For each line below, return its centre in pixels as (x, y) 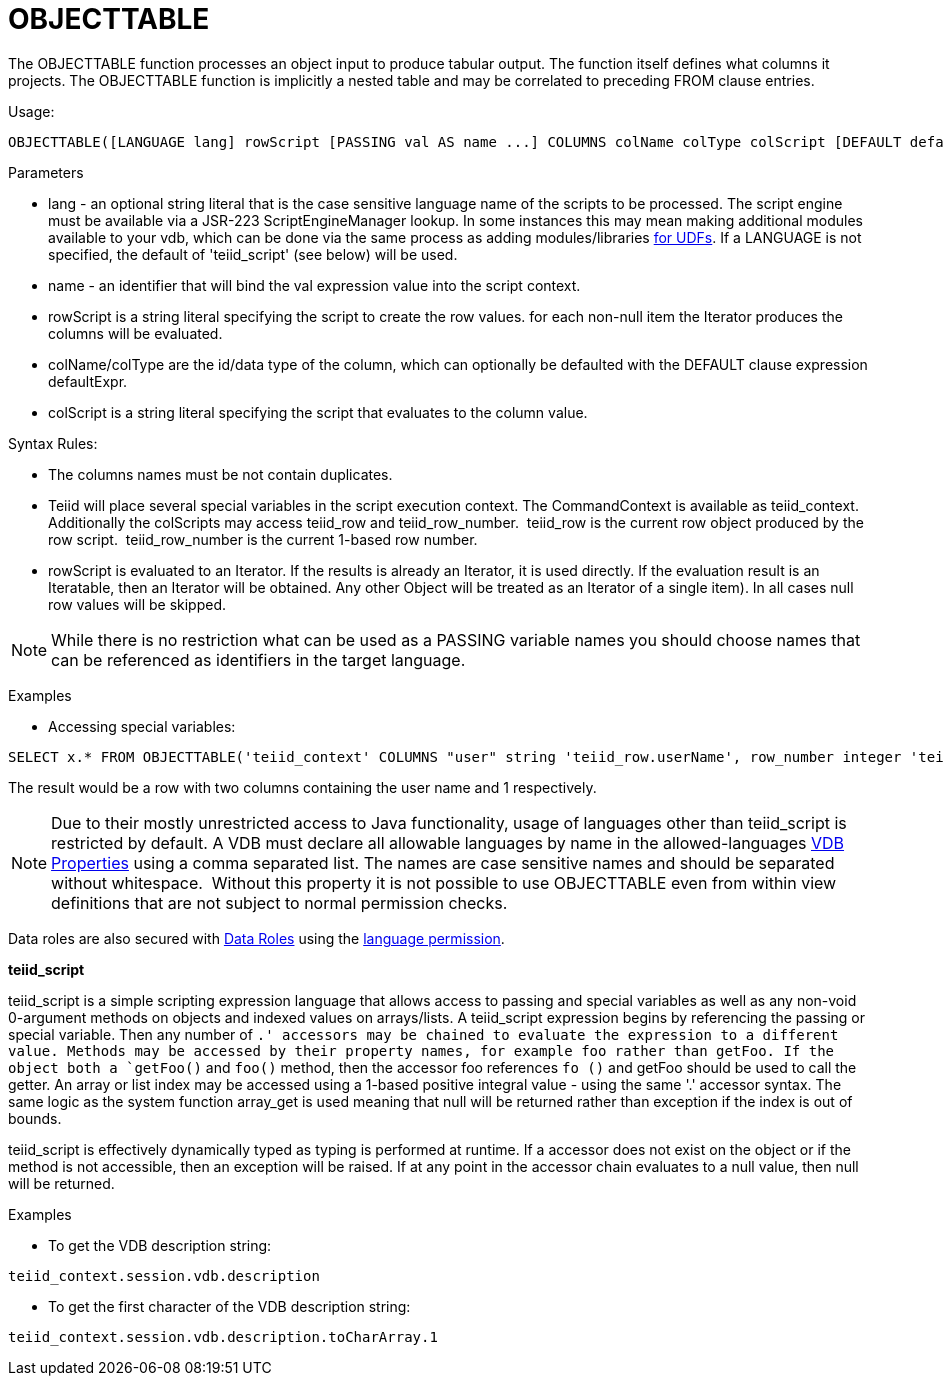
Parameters (46, 172)
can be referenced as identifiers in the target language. (258, 659)
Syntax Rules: (53, 443)
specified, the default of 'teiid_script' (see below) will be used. (253, 254)
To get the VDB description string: (160, 1245)
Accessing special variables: (142, 726)
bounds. (35, 1118)
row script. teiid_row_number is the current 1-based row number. (263, 539)
